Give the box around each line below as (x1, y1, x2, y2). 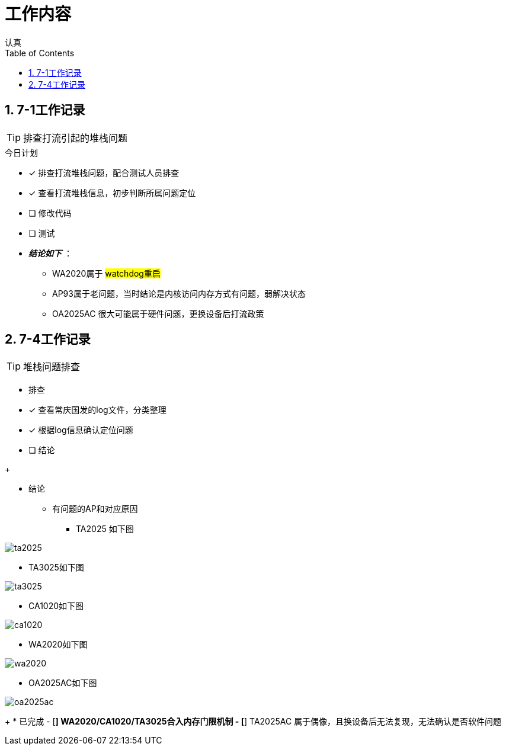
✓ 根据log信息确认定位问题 (28, 425, 133, 435)
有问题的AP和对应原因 (52, 504, 138, 514)
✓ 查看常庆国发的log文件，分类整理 (28, 405, 166, 415)
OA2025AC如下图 (28, 678, 97, 688)
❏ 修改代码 (28, 207, 72, 218)
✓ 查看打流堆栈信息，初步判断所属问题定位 (28, 187, 196, 198)
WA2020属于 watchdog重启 (52, 268, 161, 278)
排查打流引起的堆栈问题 (23, 132, 128, 144)
